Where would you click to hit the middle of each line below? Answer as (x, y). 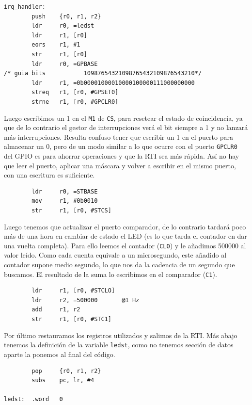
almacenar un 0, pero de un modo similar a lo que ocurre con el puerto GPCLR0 (121, 146)
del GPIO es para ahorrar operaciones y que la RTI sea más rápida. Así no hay (122, 156)
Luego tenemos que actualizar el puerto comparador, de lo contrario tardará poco (125, 226)
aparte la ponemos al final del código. (60, 354)
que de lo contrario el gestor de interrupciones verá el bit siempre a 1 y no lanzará (126, 127)
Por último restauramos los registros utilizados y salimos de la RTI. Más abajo (121, 335)
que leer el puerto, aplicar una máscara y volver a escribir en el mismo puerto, (120, 165)
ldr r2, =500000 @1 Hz (86, 300)
